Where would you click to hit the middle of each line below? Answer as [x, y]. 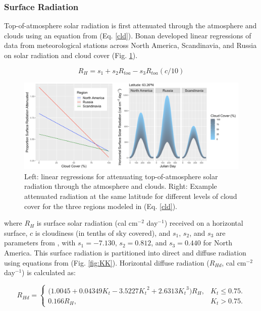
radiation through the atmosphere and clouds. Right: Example [121, 186]
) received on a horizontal [204, 223]
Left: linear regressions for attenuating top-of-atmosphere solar [121, 176]
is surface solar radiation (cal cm [87, 223]
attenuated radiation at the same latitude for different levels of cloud [131, 196]
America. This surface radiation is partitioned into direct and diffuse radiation [125, 252]
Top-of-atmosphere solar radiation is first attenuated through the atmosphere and [130, 25]
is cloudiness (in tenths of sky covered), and [103, 232]
